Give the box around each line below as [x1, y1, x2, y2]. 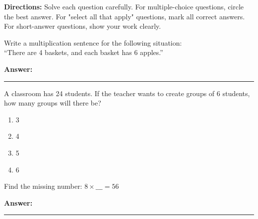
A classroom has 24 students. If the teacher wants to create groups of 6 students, [4, 88, 250, 98]
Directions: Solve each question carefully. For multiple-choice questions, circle [4, 1, 244, 11]
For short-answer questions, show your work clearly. [4, 21, 161, 31]
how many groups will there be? [4, 98, 101, 108]
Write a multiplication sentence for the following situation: [4, 37, 182, 48]
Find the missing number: [4, 181, 82, 191]
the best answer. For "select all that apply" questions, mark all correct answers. [4, 11, 245, 21]
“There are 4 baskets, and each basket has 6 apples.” [4, 47, 163, 57]
